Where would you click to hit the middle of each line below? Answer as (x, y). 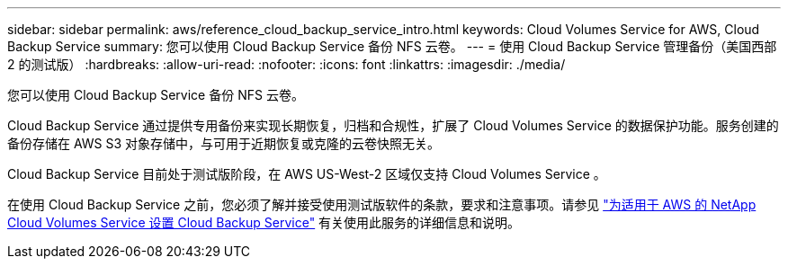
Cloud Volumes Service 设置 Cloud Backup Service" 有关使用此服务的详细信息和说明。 (264, 222)
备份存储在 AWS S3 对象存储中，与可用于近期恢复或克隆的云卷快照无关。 (224, 143)
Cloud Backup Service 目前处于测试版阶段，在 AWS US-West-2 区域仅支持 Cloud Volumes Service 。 (307, 174)
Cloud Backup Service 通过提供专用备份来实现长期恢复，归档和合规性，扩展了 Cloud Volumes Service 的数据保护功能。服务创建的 (393, 125)
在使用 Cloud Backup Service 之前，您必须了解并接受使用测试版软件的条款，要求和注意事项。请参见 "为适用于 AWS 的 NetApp (382, 204)
